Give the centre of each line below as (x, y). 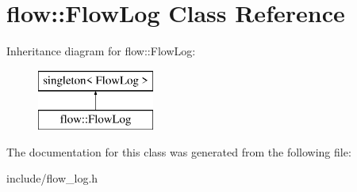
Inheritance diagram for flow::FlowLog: (101, 51)
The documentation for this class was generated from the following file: (179, 151)
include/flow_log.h (52, 178)
